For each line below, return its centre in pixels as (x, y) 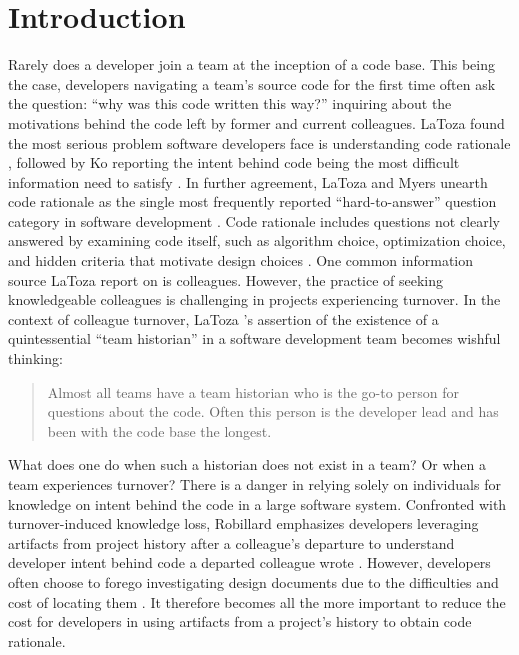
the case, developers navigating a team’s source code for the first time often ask (252, 83)
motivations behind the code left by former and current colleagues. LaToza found (256, 122)
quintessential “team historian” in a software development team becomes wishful (254, 338)
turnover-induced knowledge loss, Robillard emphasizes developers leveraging (243, 523)
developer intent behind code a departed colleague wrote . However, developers (249, 562)
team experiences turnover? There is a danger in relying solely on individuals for (254, 484)
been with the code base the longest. (159, 430)
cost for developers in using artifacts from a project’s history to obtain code (240, 621)
